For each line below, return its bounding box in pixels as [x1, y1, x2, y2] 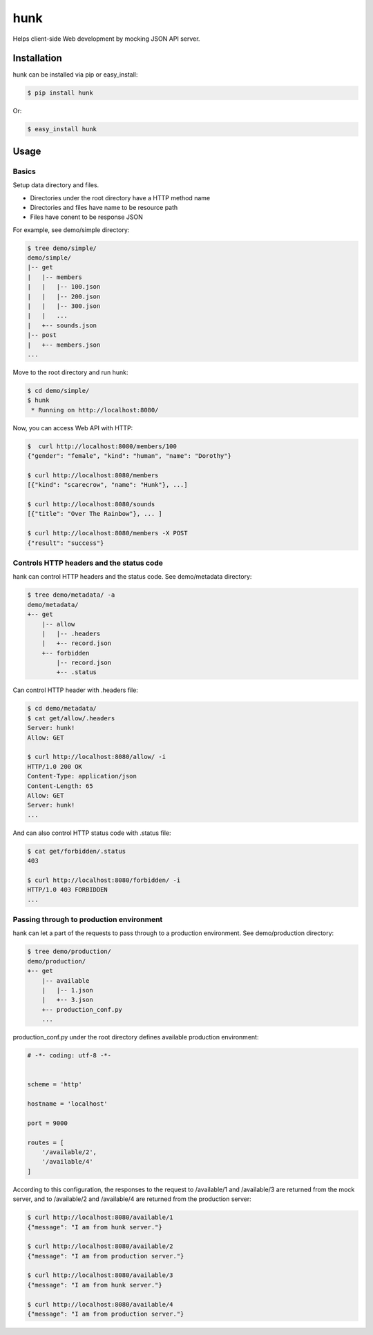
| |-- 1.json [41, 986, 93, 994]
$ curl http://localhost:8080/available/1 [27, 1213, 173, 1222]
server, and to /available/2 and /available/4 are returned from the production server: [12, 1195, 251, 1203]
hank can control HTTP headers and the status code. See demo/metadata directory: [12, 573, 252, 581]
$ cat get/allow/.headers [27, 714, 115, 722]
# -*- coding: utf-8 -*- [27, 1052, 112, 1059]
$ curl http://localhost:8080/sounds [27, 501, 155, 508]
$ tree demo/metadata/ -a [27, 591, 115, 599]
